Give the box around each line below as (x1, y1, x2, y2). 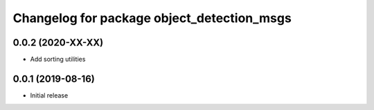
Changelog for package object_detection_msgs (12, 10, 292, 26)
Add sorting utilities (30, 55, 86, 64)
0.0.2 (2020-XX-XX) (12, 37, 104, 48)
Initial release (30, 91, 69, 100)
